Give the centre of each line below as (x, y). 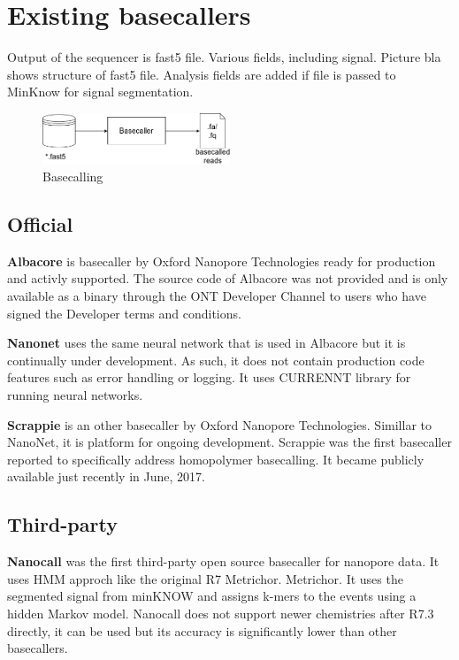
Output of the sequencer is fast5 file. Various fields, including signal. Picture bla (224, 57)
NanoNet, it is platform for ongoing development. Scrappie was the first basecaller (229, 442)
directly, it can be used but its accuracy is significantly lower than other (202, 630)
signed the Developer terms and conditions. (124, 313)
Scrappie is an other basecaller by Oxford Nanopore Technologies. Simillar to (219, 424)
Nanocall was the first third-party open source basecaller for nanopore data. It (223, 561)
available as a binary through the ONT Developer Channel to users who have (217, 296)
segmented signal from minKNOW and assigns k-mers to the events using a (212, 596)
